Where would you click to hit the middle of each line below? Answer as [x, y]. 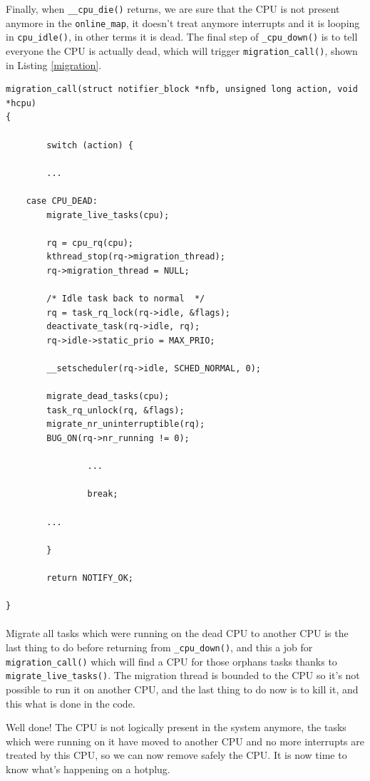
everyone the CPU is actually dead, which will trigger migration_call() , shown [182, 50]
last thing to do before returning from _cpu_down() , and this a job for [159, 647]
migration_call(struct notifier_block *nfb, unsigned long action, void [182, 89]
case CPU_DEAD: [62, 201]
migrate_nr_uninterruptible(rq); [126, 424]
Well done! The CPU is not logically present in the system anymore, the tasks [176, 727]
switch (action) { [90, 145]
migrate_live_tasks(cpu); [108, 215]
